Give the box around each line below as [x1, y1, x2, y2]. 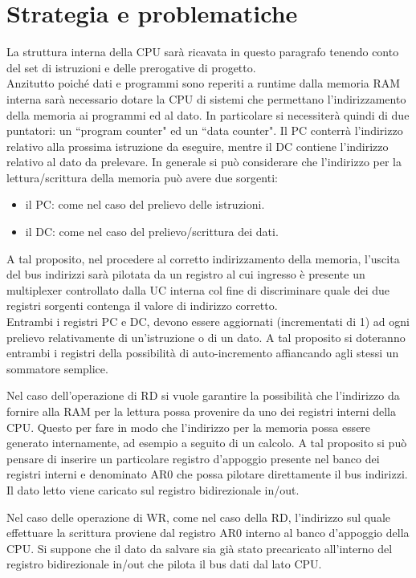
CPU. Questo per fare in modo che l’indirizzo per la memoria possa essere [6, 418, 371, 435]
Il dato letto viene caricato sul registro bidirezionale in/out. [6, 481, 300, 498]
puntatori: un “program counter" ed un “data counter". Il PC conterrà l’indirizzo [6, 122, 403, 139]
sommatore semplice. [6, 360, 108, 377]
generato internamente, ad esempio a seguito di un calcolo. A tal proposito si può [6, 434, 407, 451]
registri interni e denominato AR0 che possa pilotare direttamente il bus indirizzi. [6, 466, 408, 482]
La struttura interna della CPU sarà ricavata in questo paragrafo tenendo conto [6, 43, 399, 60]
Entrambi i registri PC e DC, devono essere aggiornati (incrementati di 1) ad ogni [6, 313, 410, 330]
